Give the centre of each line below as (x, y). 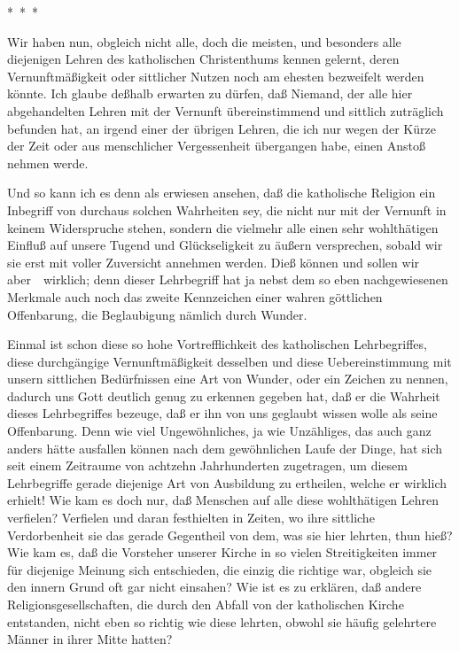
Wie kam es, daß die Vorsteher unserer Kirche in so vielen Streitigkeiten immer (222, 552)
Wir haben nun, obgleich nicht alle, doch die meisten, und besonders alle (204, 41)
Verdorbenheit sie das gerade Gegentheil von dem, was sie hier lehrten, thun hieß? (230, 535)
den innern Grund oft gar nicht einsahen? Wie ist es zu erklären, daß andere (214, 587)
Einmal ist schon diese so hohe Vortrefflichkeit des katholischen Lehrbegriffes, (217, 344)
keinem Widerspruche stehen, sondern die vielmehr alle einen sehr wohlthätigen (223, 227)
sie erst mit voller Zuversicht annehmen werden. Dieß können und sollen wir (214, 262)
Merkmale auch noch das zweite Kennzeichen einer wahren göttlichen (195, 296)
